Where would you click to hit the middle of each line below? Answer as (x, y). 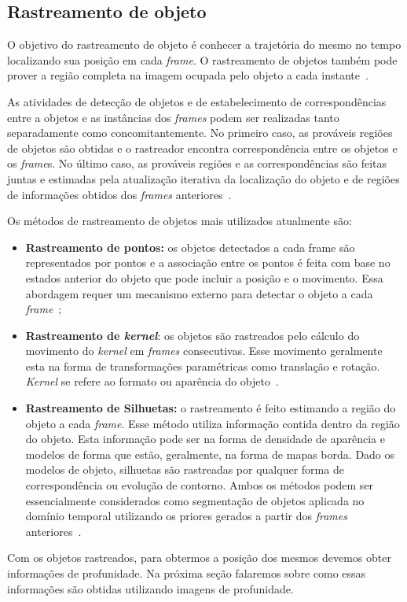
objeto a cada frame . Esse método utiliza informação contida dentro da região (213, 423)
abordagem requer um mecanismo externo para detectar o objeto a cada (199, 293)
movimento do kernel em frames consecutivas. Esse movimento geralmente (204, 351)
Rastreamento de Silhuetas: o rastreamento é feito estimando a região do (211, 408)
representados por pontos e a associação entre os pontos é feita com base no (208, 262)
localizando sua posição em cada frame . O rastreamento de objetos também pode (202, 59)
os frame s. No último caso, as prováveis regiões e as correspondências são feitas (197, 163)
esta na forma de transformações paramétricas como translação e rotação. (203, 366)
